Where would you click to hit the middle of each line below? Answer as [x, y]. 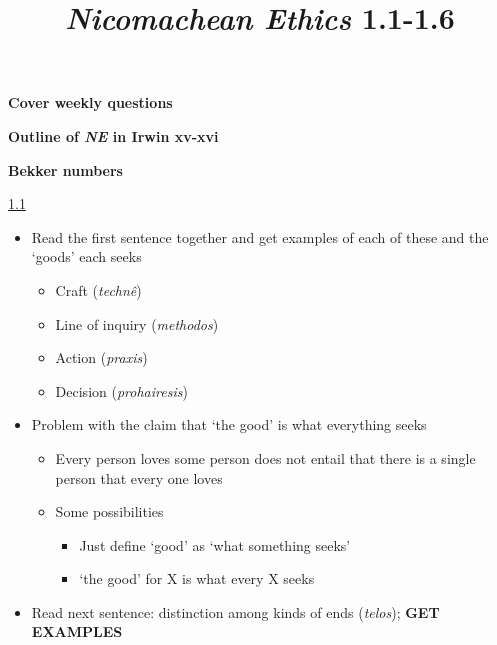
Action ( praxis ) [101, 357]
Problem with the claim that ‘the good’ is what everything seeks [229, 424]
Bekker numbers [65, 169]
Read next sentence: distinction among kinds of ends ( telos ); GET [235, 611]
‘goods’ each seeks [86, 256]
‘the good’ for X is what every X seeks [197, 578]
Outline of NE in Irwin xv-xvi [113, 135]
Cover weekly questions [90, 102]
